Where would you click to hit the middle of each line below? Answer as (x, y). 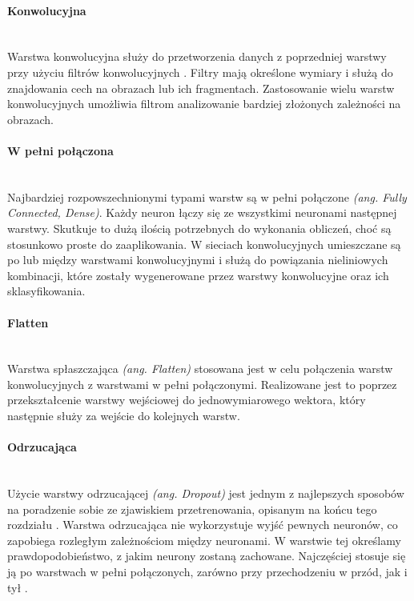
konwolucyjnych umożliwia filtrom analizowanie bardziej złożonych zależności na (204, 104)
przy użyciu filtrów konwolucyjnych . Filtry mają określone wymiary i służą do (200, 72)
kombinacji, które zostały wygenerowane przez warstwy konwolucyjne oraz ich (198, 275)
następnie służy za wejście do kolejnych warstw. (124, 416)
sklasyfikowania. (46, 291)
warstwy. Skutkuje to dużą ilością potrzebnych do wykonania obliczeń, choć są (199, 228)
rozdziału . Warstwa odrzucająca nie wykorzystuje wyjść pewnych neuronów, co (203, 525)
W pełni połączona (60, 150)
